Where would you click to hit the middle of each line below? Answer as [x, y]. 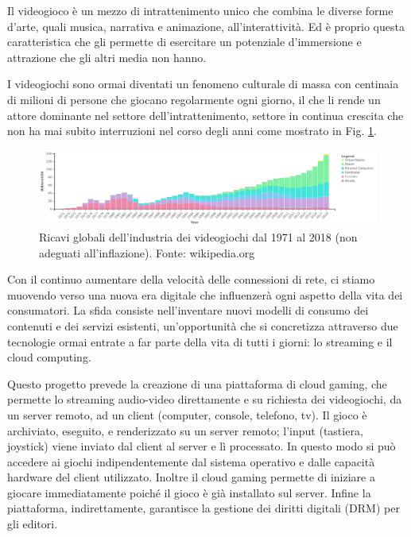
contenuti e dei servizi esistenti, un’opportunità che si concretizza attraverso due [203, 325]
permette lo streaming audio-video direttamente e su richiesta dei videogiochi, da [205, 399]
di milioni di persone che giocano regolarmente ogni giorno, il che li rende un [194, 99]
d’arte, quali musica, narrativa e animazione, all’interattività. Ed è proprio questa [206, 26]
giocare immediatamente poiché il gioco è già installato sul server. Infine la [189, 492]
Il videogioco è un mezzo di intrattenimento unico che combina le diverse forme [200, 10]
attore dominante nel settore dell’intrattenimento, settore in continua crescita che [205, 115]
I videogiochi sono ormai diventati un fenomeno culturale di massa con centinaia [203, 84]
